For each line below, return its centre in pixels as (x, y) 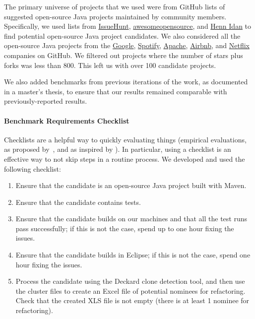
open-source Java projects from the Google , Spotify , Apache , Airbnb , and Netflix (127, 45)
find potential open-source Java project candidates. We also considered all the (122, 35)
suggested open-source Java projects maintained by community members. (115, 16)
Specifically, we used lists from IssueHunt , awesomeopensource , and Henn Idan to (128, 26)
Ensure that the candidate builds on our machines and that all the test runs (131, 219)
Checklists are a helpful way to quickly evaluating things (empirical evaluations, (125, 139)
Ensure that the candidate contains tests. (78, 202)
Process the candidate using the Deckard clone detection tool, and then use (130, 281)
